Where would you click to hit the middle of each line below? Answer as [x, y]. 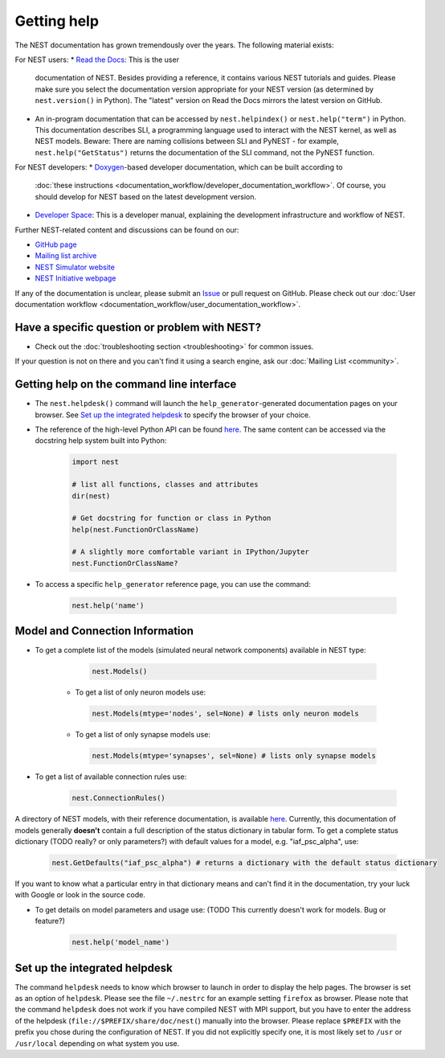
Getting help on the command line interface [126, 385]
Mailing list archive [66, 256]
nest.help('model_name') [121, 942]
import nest [96, 462]
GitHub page [56, 244]
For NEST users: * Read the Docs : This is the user [97, 59]
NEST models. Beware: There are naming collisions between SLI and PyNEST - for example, [187, 141]
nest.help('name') [108, 605]
